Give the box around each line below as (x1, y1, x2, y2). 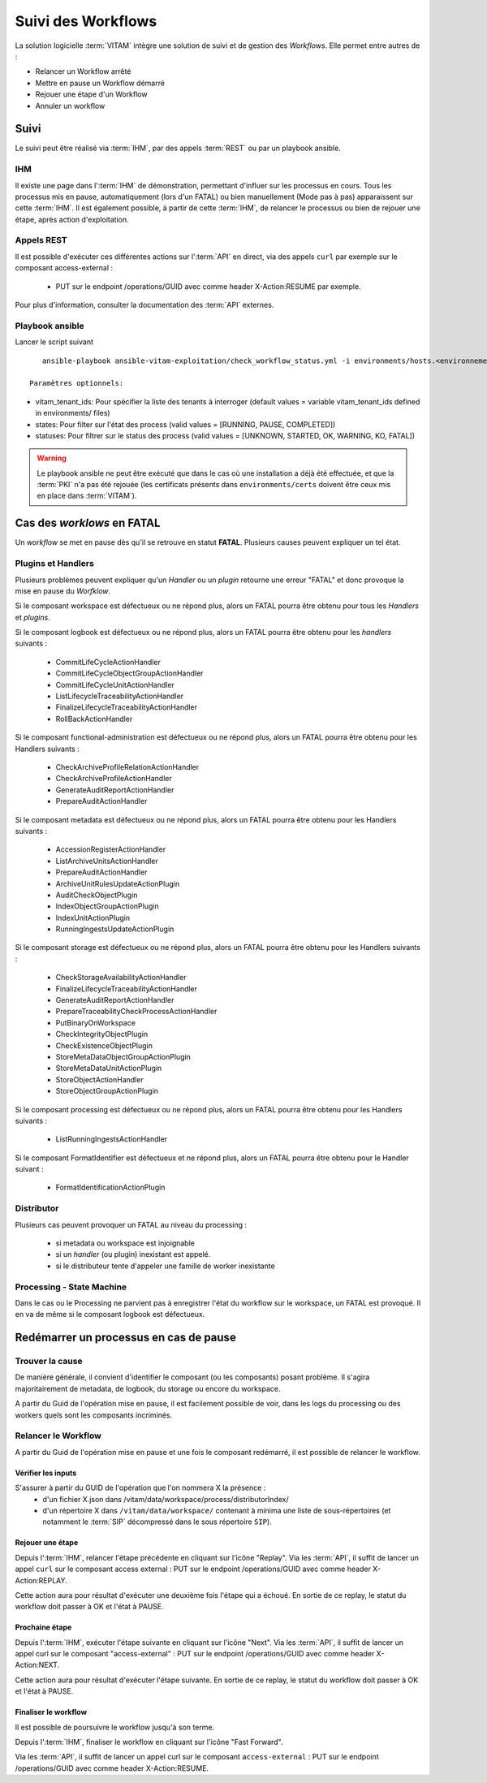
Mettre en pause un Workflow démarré (35, 78, 166, 88)
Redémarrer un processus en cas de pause (15, 1331, 237, 1345)
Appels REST (15, 235, 68, 246)
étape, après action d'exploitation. (15, 214, 129, 224)
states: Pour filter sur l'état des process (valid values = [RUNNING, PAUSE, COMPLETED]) (35, 419, 336, 430)
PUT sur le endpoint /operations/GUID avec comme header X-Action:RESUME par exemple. (55, 281, 361, 291)
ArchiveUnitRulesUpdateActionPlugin (55, 879, 180, 888)
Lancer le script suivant (15, 337, 93, 347)
